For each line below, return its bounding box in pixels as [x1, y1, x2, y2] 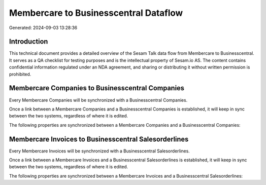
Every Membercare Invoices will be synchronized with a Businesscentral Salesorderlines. [9, 148, 190, 154]
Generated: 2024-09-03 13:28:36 [9, 25, 77, 31]
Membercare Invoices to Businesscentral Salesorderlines [9, 135, 189, 143]
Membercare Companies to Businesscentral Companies [9, 84, 185, 92]
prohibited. [9, 71, 32, 77]
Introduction [9, 37, 48, 46]
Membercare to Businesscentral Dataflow [9, 7, 183, 18]
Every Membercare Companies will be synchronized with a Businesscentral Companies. [9, 97, 188, 103]
